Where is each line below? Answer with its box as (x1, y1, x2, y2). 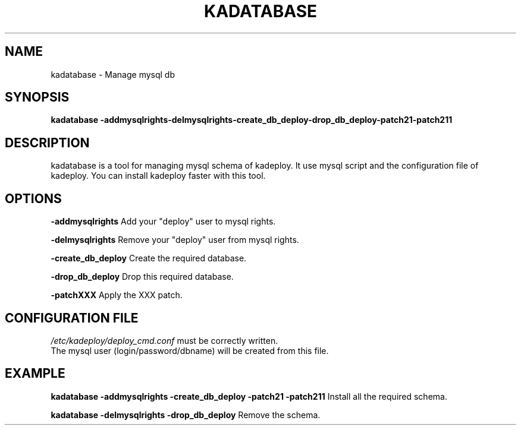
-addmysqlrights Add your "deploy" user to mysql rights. (51, 216, 276, 227)
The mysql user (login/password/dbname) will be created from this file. (51, 345, 329, 356)
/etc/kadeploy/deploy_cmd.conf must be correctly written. (51, 335, 278, 346)
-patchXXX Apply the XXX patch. (51, 290, 183, 301)
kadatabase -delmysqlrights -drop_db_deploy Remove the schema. (51, 409, 321, 420)
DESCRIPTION (5, 135, 90, 150)
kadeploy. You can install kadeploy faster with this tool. (51, 170, 266, 181)
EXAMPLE (5, 366, 65, 381)
